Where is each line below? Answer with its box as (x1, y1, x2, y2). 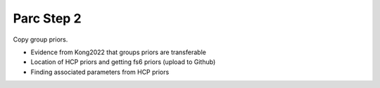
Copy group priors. (13, 35, 68, 44)
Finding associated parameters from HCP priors (30, 68, 170, 76)
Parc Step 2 (13, 11, 82, 26)
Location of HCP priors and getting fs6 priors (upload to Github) (30, 58, 216, 66)
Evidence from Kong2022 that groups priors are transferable (30, 48, 207, 56)
